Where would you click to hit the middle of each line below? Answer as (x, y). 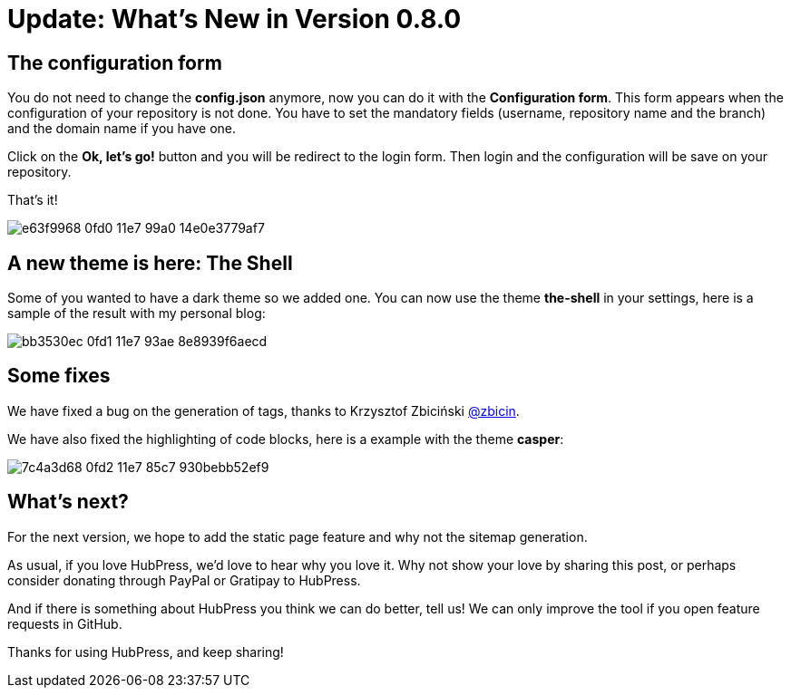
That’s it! (33, 200)
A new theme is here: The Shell (150, 263)
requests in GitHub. (65, 623)
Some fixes (59, 376)
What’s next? (68, 502)
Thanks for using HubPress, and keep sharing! (146, 652)
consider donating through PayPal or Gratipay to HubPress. (184, 580)
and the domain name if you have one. (122, 129)
